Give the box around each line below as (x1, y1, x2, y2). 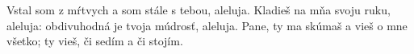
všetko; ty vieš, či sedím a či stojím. (6, 33, 183, 49)
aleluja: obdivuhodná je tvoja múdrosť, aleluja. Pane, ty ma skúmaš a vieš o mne (6, 17, 408, 33)
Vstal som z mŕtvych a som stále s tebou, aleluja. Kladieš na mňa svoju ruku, (6, 2, 391, 17)
